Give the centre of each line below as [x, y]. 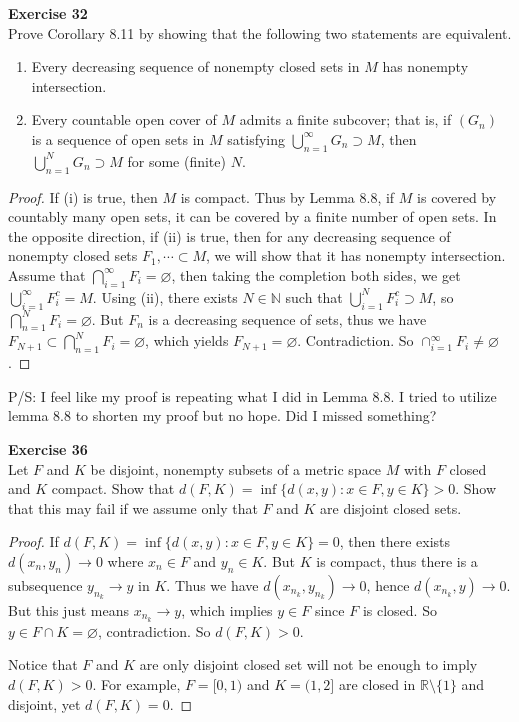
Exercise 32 [48, 13]
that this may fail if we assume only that [133, 507]
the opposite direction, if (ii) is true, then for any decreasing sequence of [229, 235]
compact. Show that [113, 488]
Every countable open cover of [124, 119]
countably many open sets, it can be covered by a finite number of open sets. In [252, 216]
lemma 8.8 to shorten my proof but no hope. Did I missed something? [222, 415]
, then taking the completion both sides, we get [316, 274]
